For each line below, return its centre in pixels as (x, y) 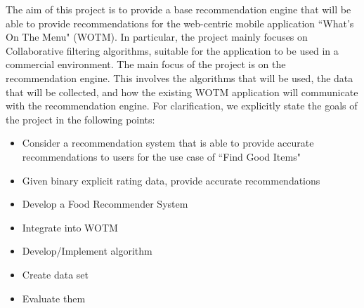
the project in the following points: (80, 119)
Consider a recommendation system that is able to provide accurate (168, 143)
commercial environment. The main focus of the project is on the (146, 64)
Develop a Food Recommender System (105, 204)
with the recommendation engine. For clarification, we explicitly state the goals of (182, 106)
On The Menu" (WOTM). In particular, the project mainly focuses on (157, 37)
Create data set (56, 274)
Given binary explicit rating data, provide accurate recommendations (171, 180)
